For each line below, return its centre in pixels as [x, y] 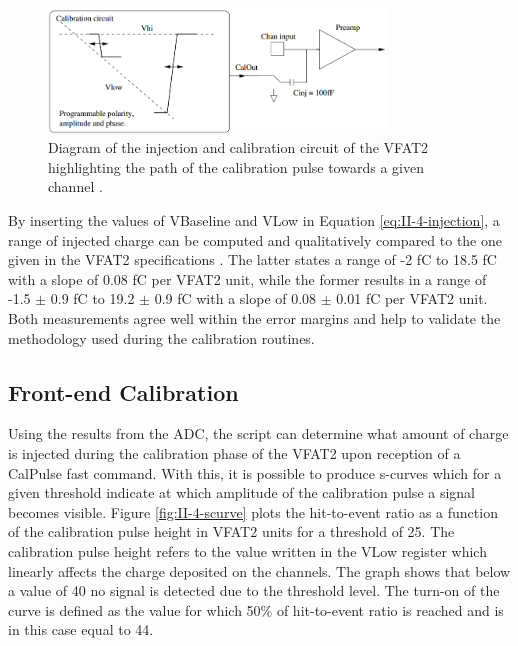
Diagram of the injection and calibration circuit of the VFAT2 [238, 147]
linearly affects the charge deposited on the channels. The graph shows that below [259, 570]
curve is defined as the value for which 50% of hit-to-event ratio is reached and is [256, 609]
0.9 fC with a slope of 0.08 [235, 298]
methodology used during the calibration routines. [161, 337]
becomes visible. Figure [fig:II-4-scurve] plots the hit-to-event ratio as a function [253, 511]
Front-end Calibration [123, 391]
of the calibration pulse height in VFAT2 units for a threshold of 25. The [231, 531]
